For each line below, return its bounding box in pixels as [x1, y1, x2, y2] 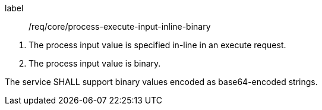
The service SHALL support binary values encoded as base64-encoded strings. [5, 77, 318, 87]
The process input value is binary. [29, 58, 161, 68]
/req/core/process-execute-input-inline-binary [29, 21, 211, 32]
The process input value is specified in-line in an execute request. [29, 40, 286, 50]
